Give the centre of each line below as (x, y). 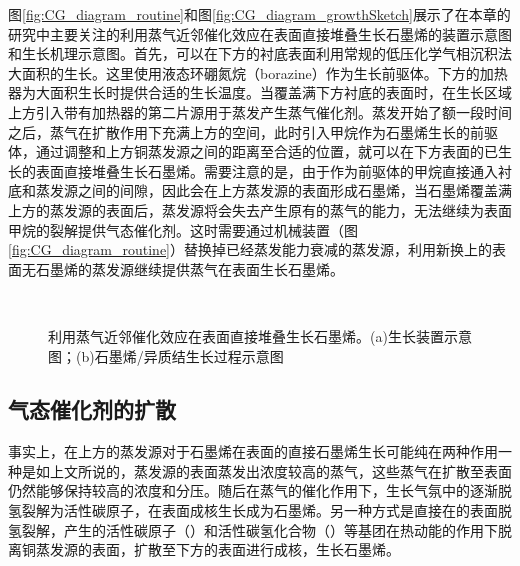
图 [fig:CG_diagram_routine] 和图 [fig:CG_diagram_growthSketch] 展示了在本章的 (259, 14)
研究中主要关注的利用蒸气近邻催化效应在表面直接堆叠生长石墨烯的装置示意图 (260, 33)
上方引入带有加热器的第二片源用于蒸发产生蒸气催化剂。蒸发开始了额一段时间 (260, 111)
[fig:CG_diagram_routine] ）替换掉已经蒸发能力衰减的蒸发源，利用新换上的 (250, 249)
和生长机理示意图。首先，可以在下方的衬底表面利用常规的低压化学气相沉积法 (260, 53)
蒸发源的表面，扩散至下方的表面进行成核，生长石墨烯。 (217, 549)
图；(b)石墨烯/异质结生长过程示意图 (166, 355)
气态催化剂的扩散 (92, 409)
